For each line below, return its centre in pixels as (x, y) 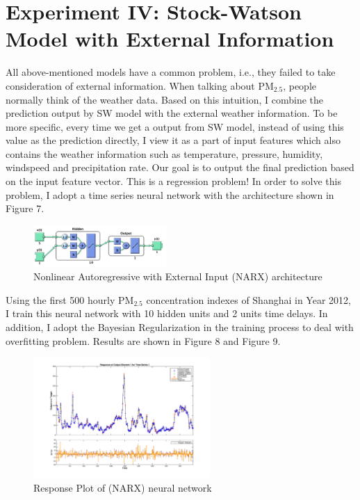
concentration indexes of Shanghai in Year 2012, (248, 299)
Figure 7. (25, 208)
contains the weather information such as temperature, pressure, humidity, (164, 153)
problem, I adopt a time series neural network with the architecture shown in (170, 194)
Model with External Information (170, 39)
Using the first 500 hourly (60, 299)
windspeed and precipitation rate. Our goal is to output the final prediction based (180, 167)
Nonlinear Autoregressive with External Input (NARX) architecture (178, 276)
